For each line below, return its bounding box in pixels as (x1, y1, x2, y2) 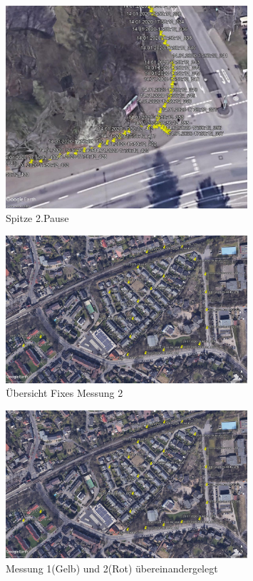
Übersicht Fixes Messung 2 (6, 385, 123, 400)
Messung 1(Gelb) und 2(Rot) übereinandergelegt (6, 560, 218, 575)
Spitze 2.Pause (6, 211, 69, 226)
